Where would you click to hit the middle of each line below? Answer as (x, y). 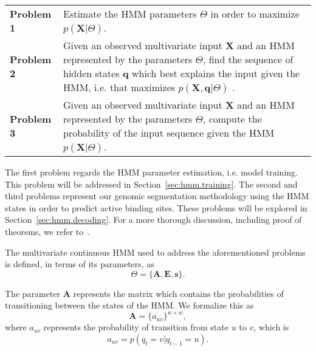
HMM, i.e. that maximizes (119, 87)
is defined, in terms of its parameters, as (80, 264)
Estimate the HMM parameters (130, 14)
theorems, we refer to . (48, 231)
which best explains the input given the (216, 73)
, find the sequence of (248, 59)
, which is (271, 327)
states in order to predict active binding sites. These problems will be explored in (156, 207)
